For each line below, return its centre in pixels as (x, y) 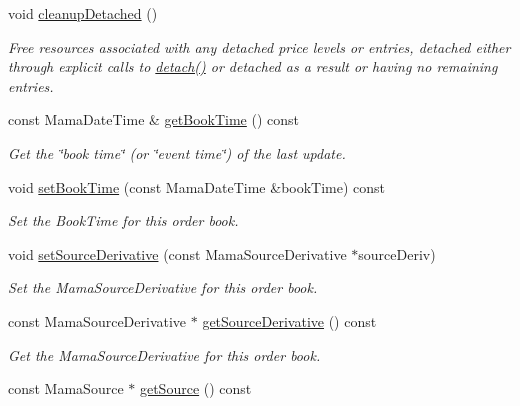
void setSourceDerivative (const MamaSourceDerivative (177, 253)
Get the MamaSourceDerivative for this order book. (164, 354)
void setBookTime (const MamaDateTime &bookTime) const (197, 186)
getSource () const (195, 388)
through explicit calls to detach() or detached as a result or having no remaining (253, 66)
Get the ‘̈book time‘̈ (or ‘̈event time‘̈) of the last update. (177, 152)
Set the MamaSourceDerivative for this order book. (163, 287)
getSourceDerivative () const (289, 320)
